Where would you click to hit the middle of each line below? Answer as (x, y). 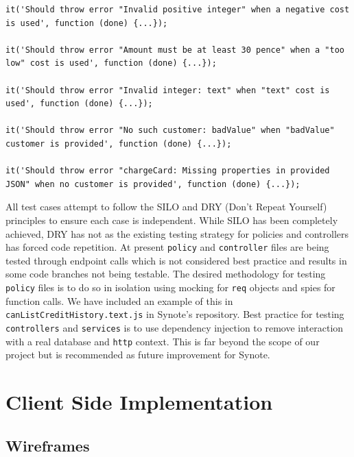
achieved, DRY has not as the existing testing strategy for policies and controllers (177, 233)
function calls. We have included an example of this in (119, 300)
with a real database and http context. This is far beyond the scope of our (163, 341)
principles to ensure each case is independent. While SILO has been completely (172, 220)
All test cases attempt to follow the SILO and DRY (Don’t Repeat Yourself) (166, 207)
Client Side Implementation (139, 401)
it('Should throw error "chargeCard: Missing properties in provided (168, 171)
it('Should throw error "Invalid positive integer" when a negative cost (178, 10)
